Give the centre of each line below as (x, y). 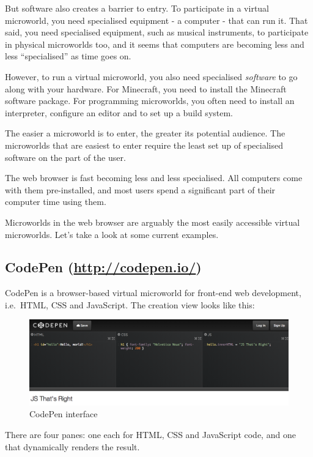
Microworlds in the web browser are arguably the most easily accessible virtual (153, 222)
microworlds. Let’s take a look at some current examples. (112, 234)
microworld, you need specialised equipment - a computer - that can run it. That (156, 20)
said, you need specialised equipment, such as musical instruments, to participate (157, 32)
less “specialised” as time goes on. (68, 56)
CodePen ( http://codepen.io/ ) (103, 267)
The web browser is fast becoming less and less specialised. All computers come (154, 178)
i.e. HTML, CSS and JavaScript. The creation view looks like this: (130, 304)
